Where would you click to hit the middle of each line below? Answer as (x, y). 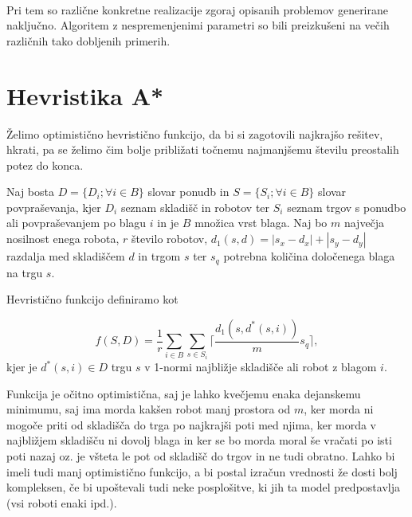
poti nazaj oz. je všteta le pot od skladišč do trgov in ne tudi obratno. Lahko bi (201, 456)
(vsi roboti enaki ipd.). (62, 502)
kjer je (22, 367)
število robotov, (170, 239)
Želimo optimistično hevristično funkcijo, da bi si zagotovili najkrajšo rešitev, (195, 133)
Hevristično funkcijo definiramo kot (92, 299)
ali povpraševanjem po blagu (77, 223)
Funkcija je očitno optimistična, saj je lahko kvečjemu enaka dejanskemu (184, 393)
